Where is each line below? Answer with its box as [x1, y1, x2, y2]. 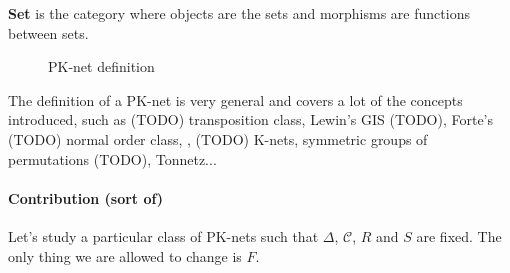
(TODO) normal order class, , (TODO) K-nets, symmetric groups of [8, 128, 428, 149]
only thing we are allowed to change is [8, 245, 242, 266]
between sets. [8, 22, 89, 43]
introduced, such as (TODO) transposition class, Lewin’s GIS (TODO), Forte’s [8, 109, 494, 130]
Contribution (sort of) [8, 187, 164, 208]
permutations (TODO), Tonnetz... [8, 148, 217, 169]
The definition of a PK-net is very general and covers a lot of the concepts [8, 89, 463, 110]
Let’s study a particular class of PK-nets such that [8, 225, 319, 246]
